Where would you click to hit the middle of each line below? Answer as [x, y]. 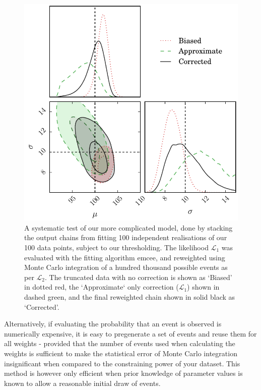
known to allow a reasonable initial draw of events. [82, 383]
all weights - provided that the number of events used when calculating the [120, 343]
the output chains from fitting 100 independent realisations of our [126, 237]
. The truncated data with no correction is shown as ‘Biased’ [139, 277]
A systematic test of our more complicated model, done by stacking [128, 227]
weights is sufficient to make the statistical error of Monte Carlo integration [121, 353]
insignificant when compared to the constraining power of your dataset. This [122, 363]
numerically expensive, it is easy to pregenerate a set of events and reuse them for [130, 333]
